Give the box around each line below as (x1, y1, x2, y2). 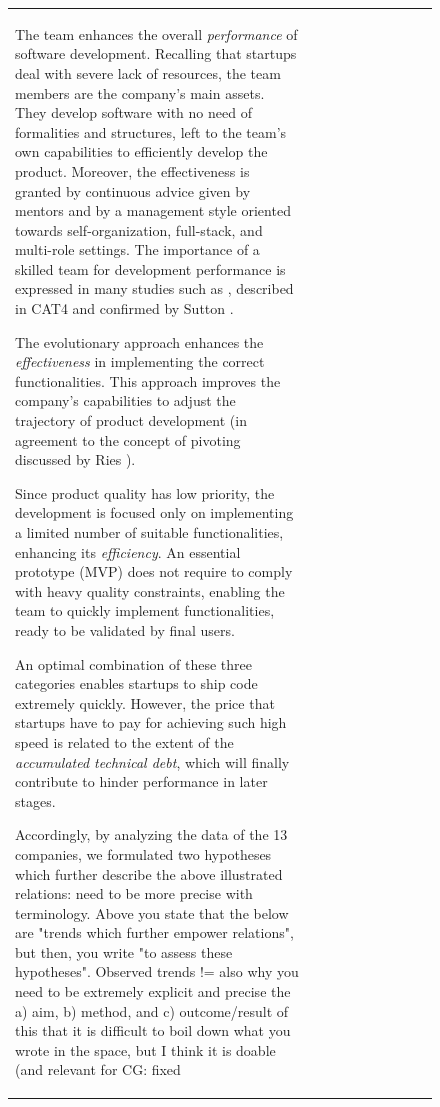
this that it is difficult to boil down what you (15, 1020, 291, 1041)
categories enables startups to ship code (15, 673, 258, 694)
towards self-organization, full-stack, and (15, 219, 263, 240)
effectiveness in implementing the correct (15, 351, 265, 372)
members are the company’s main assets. (15, 82, 265, 103)
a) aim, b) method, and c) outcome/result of (15, 1000, 289, 1021)
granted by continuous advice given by (15, 180, 251, 201)
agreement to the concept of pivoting (15, 429, 241, 450)
